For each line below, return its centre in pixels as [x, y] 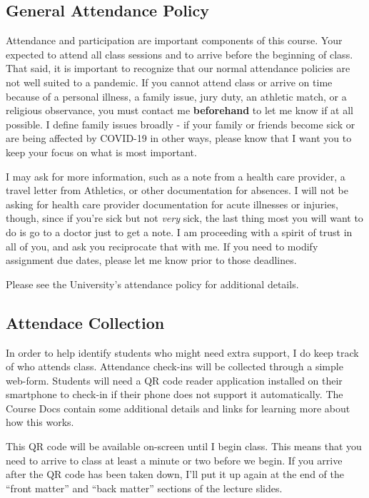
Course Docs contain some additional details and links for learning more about [178, 408]
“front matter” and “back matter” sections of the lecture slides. [144, 488]
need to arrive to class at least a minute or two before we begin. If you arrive [174, 460]
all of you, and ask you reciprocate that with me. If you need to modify [162, 246]
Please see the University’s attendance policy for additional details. [152, 284]
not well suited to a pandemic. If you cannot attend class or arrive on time [169, 82]
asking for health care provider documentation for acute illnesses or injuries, [172, 204]
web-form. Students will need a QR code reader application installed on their [174, 380]
